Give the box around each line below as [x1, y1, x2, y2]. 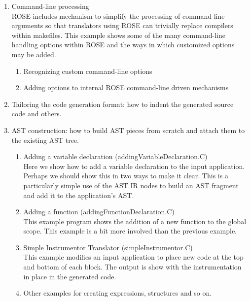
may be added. [11, 49, 56, 59]
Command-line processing [11, 1, 89, 11]
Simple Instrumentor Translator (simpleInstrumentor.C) [23, 242, 193, 252]
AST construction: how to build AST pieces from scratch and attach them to [11, 125, 245, 135]
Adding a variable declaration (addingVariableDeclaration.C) [23, 151, 208, 162]
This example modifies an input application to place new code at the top [23, 252, 244, 262]
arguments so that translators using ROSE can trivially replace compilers [11, 20, 233, 31]
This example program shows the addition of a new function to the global [23, 216, 247, 226]
